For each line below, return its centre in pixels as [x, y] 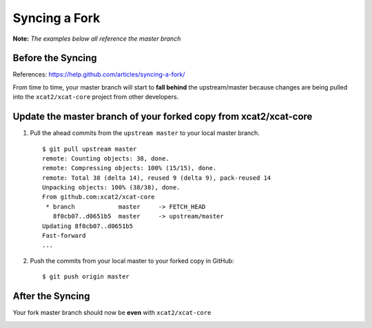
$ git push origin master [86, 277]
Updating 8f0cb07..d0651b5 [88, 226]
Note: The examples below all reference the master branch [97, 39]
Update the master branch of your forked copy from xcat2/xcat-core [163, 117]
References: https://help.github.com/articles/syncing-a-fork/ [99, 74]
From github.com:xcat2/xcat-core [99, 197]
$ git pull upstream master [90, 149]
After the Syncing [51, 296]
